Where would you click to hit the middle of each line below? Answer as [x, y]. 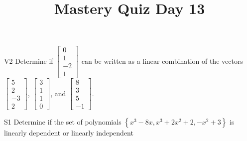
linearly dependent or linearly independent [69, 132]
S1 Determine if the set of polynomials [63, 121]
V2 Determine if [29, 61]
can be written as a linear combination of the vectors [162, 61]
